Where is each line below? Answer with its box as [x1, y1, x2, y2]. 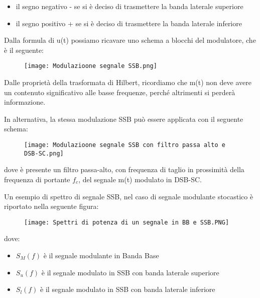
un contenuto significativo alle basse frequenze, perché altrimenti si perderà [4, 87, 235, 97]
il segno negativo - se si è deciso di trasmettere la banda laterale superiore [16, 1, 243, 11]
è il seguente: [4, 44, 44, 55]
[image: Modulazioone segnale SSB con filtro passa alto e [24, 141, 225, 148]
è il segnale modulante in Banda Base [43, 250, 159, 260]
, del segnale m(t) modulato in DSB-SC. [78, 174, 202, 184]
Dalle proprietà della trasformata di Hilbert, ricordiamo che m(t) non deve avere [4, 77, 251, 88]
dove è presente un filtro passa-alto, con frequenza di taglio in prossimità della [4, 164, 244, 175]
